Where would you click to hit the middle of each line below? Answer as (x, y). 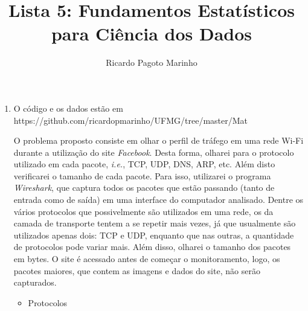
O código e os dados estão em (68, 108)
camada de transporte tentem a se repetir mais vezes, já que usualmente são (155, 223)
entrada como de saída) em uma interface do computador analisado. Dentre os (159, 200)
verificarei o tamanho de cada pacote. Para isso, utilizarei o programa (142, 175)
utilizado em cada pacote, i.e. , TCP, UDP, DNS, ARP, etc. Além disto (144, 164)
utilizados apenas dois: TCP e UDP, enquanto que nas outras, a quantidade (154, 235)
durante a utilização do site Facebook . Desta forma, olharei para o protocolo (154, 152)
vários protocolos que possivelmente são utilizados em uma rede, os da (143, 211)
